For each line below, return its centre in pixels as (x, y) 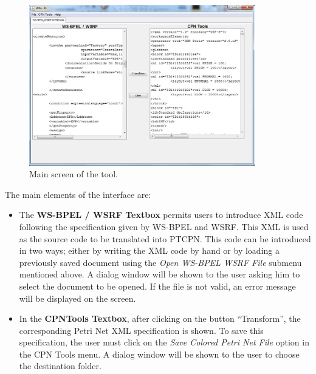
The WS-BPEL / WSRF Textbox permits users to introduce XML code (161, 215)
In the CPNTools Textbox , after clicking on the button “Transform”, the (160, 318)
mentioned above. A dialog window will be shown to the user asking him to (160, 274)
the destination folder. (60, 366)
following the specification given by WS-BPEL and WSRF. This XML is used (164, 226)
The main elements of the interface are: (78, 194)
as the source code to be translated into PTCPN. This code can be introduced (165, 238)
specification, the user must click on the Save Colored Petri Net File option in (164, 342)
